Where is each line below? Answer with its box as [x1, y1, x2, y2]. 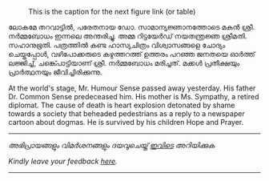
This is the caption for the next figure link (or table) [28, 7, 196, 16]
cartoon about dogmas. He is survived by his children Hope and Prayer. [8, 118, 244, 127]
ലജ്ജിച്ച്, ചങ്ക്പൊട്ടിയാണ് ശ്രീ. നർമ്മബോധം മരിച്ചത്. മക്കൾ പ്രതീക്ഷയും [8, 58, 240, 67]
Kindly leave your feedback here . [8, 156, 118, 166]
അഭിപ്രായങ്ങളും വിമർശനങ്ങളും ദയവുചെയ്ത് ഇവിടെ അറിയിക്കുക [8, 140, 215, 150]
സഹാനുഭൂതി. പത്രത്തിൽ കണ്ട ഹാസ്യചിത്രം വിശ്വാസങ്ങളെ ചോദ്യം [8, 40, 226, 50]
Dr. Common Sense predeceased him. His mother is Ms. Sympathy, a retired [8, 92, 259, 101]
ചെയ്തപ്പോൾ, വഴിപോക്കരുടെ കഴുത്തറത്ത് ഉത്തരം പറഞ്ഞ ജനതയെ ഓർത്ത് [8, 50, 255, 58]
